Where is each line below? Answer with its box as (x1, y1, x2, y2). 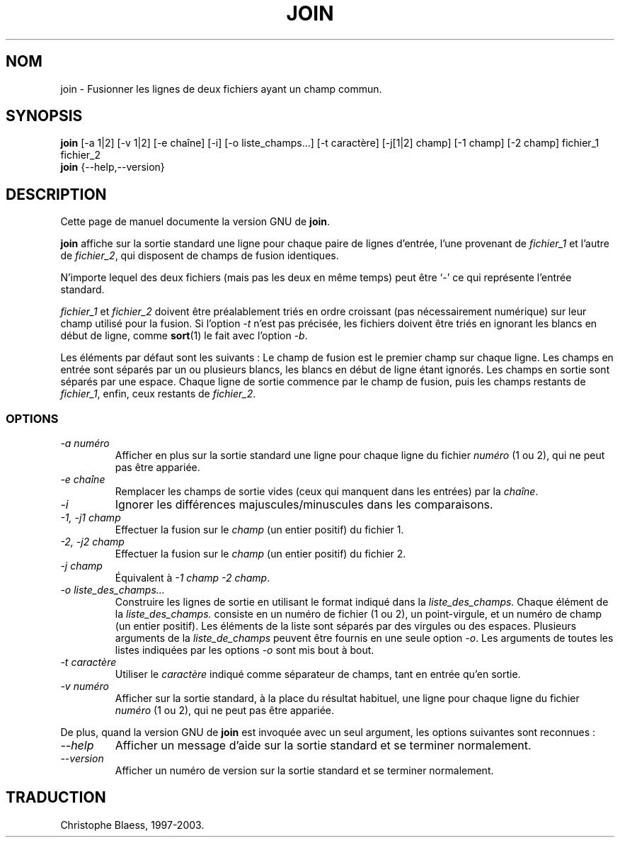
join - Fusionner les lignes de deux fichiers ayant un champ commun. (60, 82, 382, 95)
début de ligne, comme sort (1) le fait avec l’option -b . (60, 329, 308, 342)
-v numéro (60, 680, 109, 693)
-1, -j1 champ (60, 511, 121, 524)
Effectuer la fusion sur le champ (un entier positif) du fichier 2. (115, 548, 406, 560)
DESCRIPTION (6, 185, 107, 203)
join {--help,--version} (60, 161, 165, 174)
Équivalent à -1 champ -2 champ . (115, 572, 270, 584)
